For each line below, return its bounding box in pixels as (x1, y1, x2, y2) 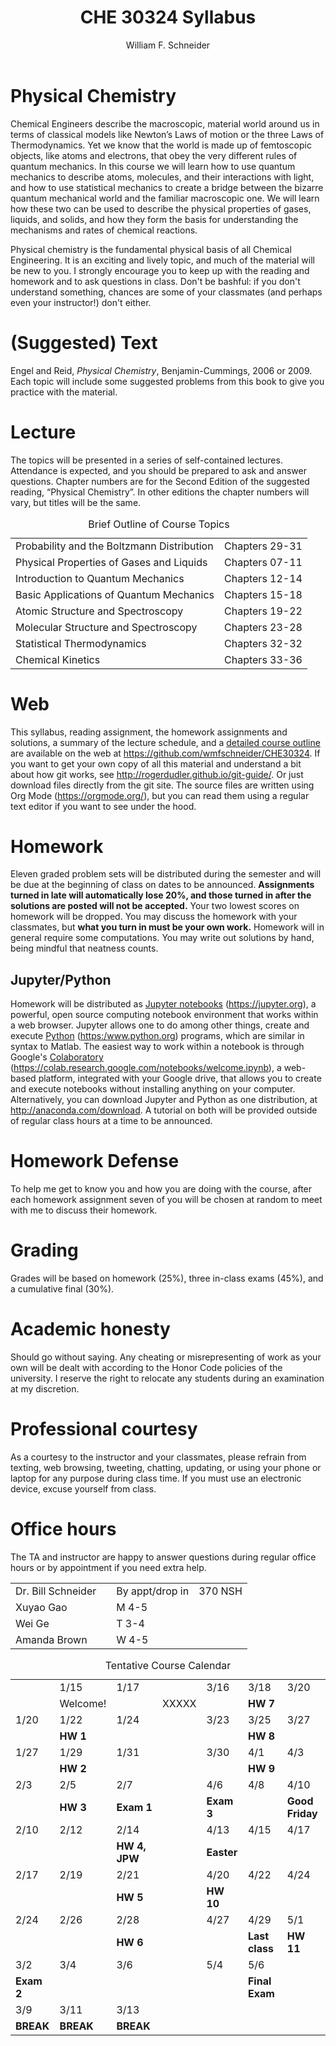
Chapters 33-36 (224, 652, 303, 666)
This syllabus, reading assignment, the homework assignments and (10, 726, 288, 738)
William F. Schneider (125, 39, 211, 51)
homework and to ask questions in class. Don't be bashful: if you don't (10, 275, 301, 287)
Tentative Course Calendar (104, 1658, 232, 1672)
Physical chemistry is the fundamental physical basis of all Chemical (10, 243, 292, 255)
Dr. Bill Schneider (15, 1584, 97, 1598)
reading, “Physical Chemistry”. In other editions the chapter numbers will (10, 486, 310, 498)
